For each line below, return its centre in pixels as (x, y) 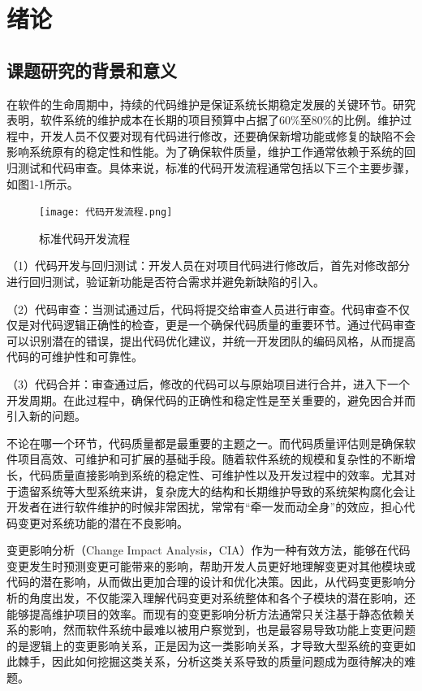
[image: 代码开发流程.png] (106, 213)
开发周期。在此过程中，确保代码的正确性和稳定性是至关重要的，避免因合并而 (211, 400)
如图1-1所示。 (43, 183)
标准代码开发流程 (84, 238)
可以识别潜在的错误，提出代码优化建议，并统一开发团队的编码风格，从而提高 (211, 340)
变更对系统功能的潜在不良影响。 (103, 522)
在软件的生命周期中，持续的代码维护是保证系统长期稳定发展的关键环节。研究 (211, 104)
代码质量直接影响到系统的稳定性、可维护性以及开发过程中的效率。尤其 (216, 474)
